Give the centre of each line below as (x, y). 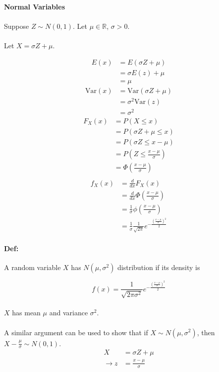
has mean (26, 313)
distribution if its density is (159, 267)
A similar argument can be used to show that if (76, 332)
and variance (69, 313)
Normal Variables (35, 6)
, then (206, 332)
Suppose (17, 26)
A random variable (32, 267)
